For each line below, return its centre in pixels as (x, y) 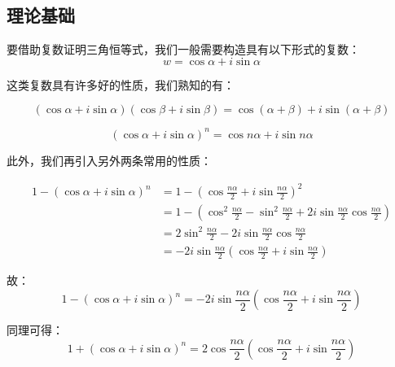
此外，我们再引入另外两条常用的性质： (109, 160)
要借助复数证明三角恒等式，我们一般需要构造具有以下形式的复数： (183, 49)
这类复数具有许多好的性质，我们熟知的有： (121, 84)
